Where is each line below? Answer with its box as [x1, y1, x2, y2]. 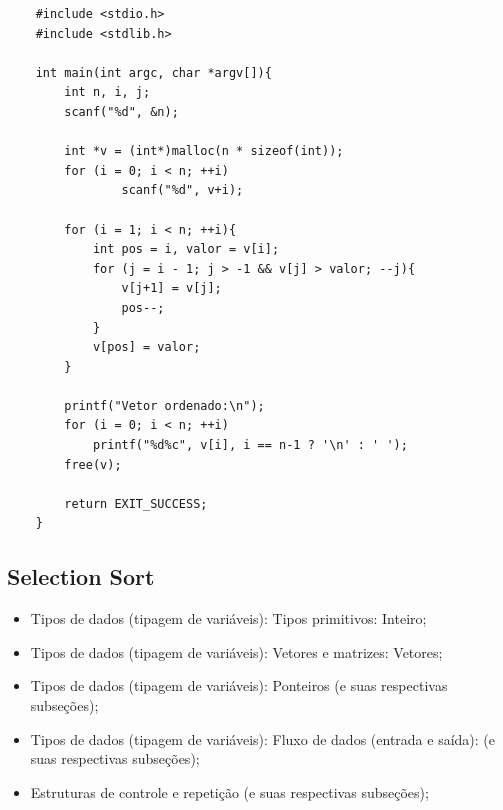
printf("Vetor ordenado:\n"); [64, 398, 265, 413]
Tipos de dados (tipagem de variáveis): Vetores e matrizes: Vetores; [30, 641, 443, 662]
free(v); [64, 457, 122, 472]
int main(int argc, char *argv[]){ [35, 65, 272, 80]
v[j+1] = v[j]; [121, 281, 222, 296]
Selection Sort [7, 561, 155, 592]
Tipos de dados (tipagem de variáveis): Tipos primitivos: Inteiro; [30, 608, 427, 629]
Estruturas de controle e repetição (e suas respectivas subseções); [30, 781, 429, 802]
